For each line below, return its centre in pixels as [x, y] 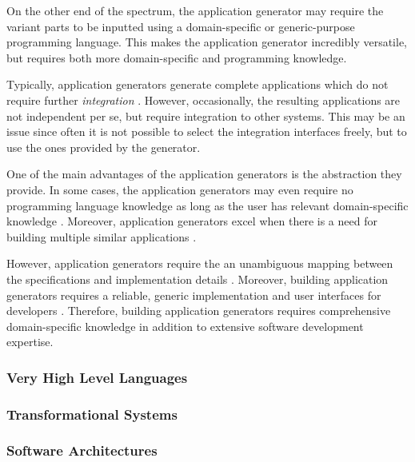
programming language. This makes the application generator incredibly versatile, [207, 42]
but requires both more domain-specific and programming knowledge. [177, 57]
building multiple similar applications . [102, 236]
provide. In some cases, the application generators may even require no [180, 189]
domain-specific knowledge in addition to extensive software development [185, 326]
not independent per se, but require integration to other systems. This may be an [206, 115]
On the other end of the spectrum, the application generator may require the [195, 10]
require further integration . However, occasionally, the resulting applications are [204, 100]
